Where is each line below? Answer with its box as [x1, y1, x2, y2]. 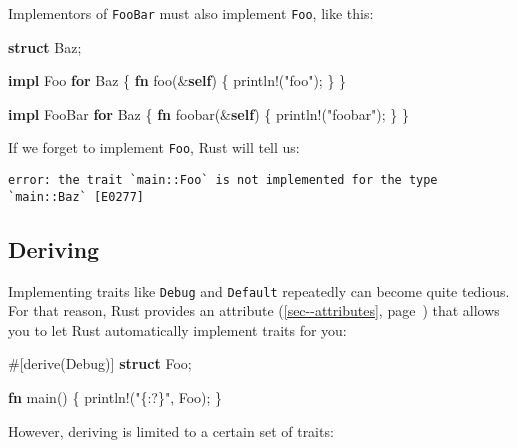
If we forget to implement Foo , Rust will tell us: [8, 137, 300, 158]
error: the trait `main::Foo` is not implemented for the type [8, 173, 438, 188]
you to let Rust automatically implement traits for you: [8, 319, 347, 340]
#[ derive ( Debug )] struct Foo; [8, 353, 192, 374]
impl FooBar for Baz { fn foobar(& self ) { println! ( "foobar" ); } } [8, 103, 410, 124]
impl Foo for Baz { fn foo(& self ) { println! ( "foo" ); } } [8, 70, 347, 91]
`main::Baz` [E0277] [8, 189, 145, 204]
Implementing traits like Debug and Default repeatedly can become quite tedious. [8, 280, 510, 301]
